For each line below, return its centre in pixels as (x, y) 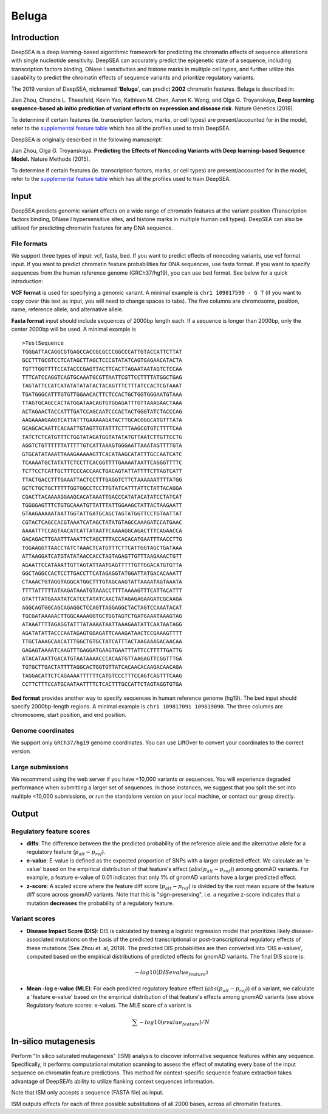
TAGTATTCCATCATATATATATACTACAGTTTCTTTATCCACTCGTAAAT (102, 386)
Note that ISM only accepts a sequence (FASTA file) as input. (87, 1093)
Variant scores (33, 918)
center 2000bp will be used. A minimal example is (73, 330)
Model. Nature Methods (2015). (51, 159)
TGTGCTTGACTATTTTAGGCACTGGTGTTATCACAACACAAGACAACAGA (102, 667)
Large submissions (40, 767)
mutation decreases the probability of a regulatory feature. (100, 903)
